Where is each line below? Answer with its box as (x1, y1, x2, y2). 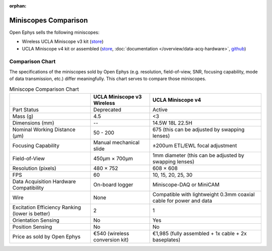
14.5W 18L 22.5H (152, 119, 192, 126)
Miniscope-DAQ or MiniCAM (152, 181, 220, 188)
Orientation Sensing (12, 217, 60, 224)
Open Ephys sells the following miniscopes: (9, 29, 100, 35)
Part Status (12, 106, 39, 113)
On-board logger (93, 181, 133, 188)
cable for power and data (152, 197, 213, 204)
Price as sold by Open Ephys (12, 233, 81, 240)
